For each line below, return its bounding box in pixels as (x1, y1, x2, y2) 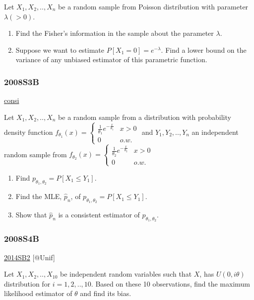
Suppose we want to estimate (15, 44, 105, 55)
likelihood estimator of (4, 288, 72, 299)
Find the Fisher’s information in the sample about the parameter (15, 28, 214, 38)
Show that (15, 209, 47, 220)
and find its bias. (80, 288, 131, 299)
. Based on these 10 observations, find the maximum (91, 278, 251, 289)
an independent (191, 127, 239, 137)
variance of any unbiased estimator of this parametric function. (15, 54, 207, 65)
